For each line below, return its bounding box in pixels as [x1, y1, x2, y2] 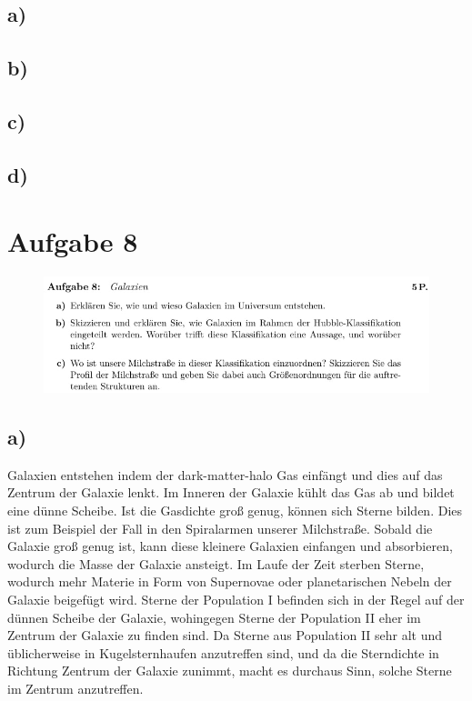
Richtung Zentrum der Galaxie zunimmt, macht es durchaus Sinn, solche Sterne [7, 661, 452, 680]
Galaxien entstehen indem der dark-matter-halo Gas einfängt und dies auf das [7, 465, 443, 484]
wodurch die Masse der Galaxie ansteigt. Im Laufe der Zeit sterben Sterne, [7, 554, 425, 573]
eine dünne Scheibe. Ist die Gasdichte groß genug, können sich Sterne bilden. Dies [7, 500, 463, 519]
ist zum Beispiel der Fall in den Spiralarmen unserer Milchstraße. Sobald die [7, 518, 433, 537]
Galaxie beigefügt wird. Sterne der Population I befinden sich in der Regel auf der [7, 589, 465, 608]
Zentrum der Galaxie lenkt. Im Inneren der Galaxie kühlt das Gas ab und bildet [7, 483, 455, 502]
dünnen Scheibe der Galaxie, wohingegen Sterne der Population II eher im [7, 607, 421, 626]
